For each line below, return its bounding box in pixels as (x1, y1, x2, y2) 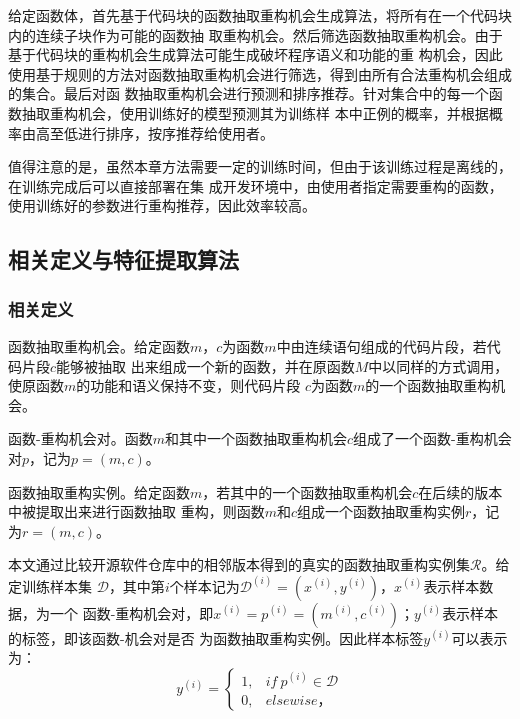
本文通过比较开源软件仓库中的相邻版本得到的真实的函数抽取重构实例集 (8, 554, 470, 575)
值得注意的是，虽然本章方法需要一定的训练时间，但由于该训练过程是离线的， (8, 156, 512, 177)
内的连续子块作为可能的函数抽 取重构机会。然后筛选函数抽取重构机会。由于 (8, 24, 503, 45)
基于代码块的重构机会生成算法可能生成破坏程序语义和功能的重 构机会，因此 (8, 44, 503, 65)
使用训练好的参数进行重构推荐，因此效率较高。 (8, 195, 316, 216)
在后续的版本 (418, 481, 503, 502)
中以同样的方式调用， (368, 355, 509, 376)
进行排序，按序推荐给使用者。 (77, 122, 274, 143)
